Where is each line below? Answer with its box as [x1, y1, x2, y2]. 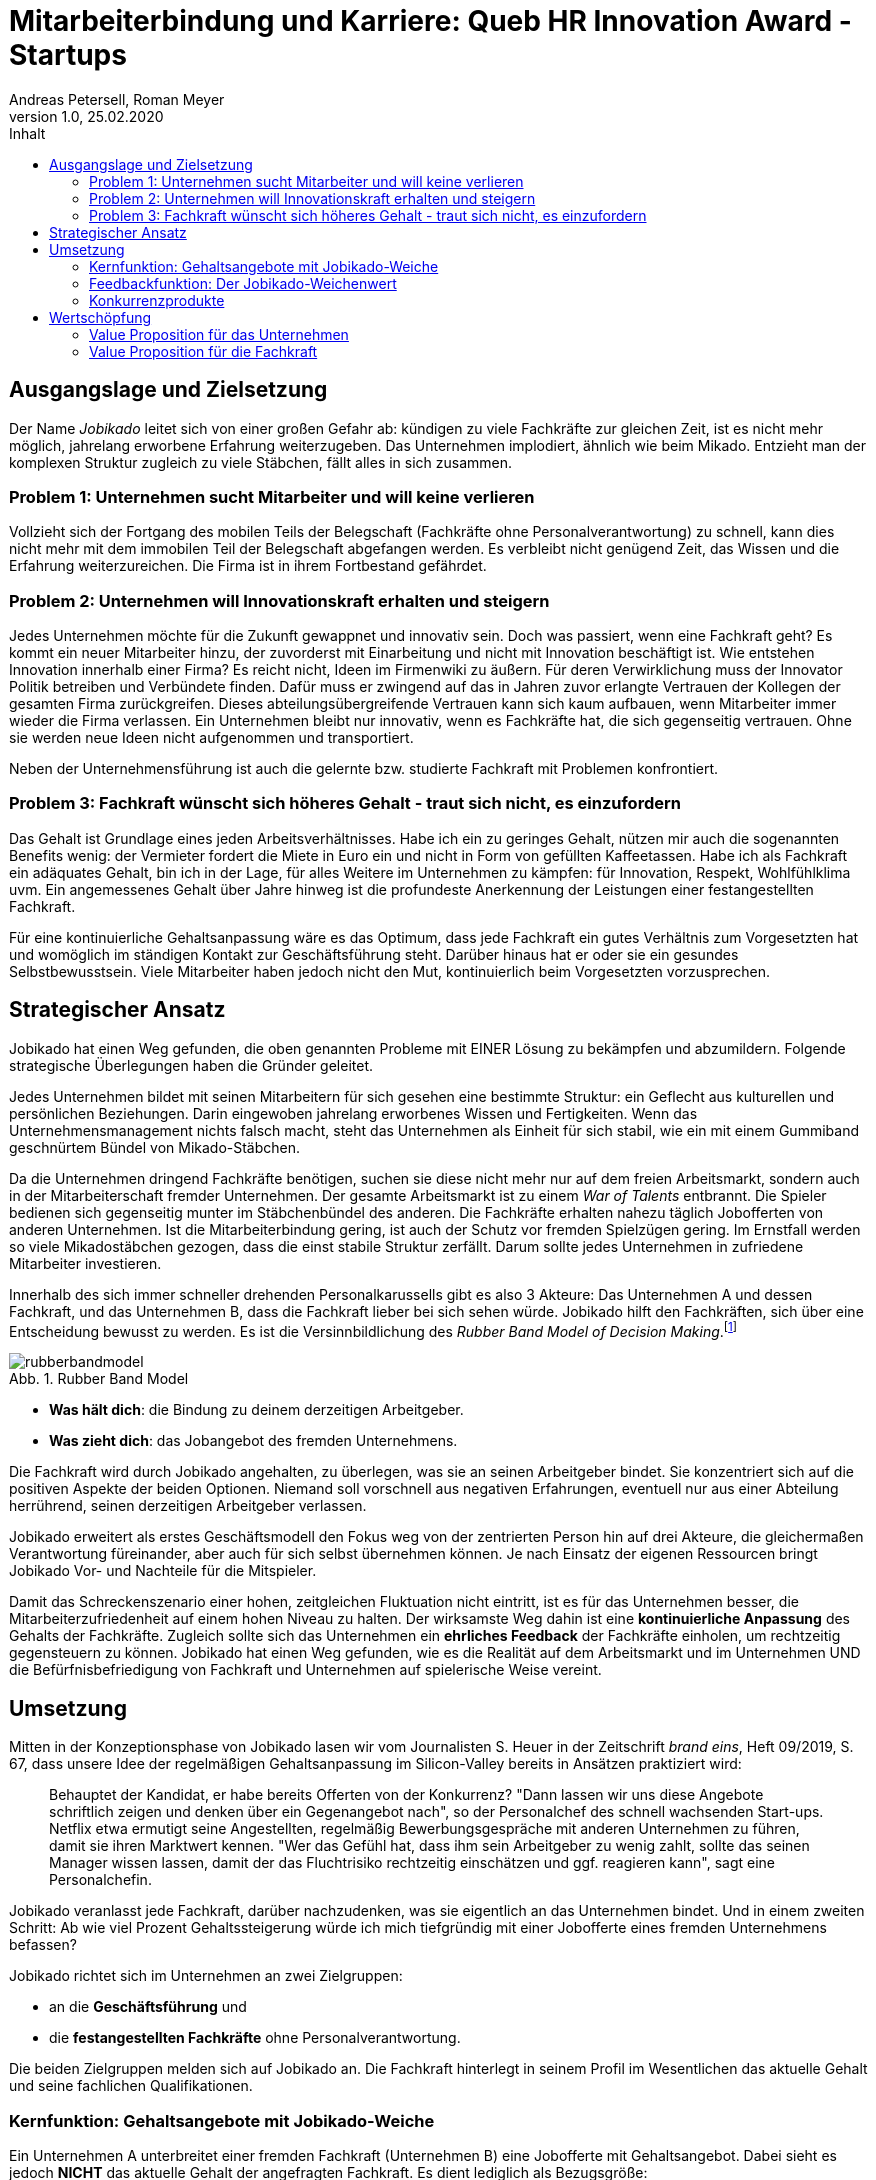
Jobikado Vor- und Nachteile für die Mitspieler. [9, 1562, 317, 1580]
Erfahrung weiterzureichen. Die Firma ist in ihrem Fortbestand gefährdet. [9, 557, 487, 575]
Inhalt [9, 124, 46, 142]
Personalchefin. [49, 1871, 152, 1889]
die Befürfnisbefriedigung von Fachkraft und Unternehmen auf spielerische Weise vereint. [9, 1661, 602, 1679]
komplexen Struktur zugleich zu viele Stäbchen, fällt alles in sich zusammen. [9, 453, 513, 471]
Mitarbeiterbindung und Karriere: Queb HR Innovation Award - [9, 4, 852, 38]
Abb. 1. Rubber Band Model [9, 1370, 189, 1388]
